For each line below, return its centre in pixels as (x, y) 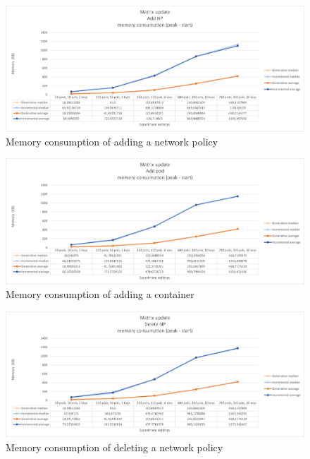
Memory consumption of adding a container (100, 294)
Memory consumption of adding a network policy (112, 141)
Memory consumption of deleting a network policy (114, 447)
